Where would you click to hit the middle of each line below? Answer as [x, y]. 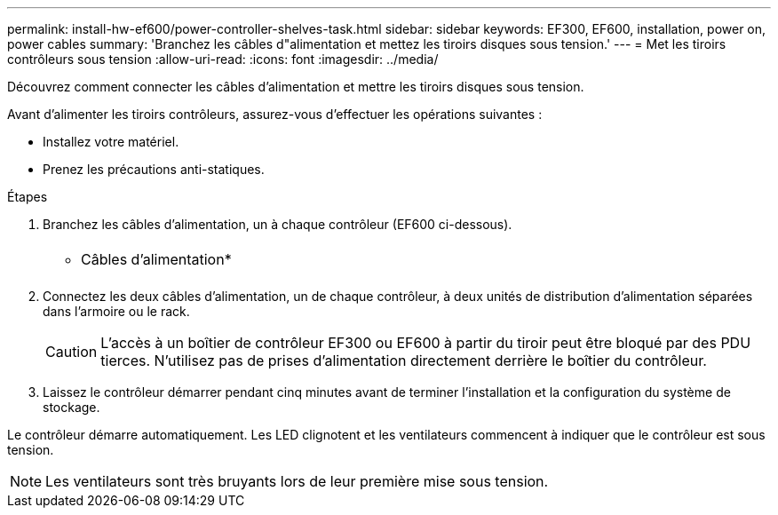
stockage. [71, 407]
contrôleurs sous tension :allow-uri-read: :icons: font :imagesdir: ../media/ [223, 59]
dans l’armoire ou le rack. [116, 311]
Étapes [28, 197]
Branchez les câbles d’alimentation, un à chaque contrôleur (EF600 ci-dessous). [278, 224]
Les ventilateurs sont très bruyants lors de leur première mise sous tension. [297, 481]
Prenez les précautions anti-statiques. [154, 169]
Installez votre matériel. [111, 142]
